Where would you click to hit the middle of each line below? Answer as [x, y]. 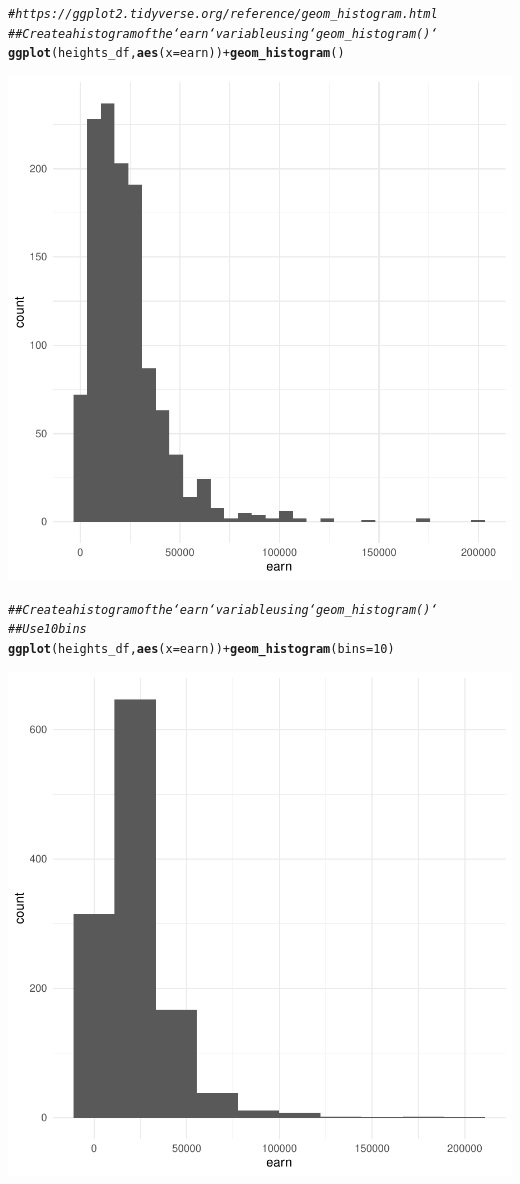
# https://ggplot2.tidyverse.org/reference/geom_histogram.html [223, 14]
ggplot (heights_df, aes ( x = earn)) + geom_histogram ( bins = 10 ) [201, 648]
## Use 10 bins [47, 629]
